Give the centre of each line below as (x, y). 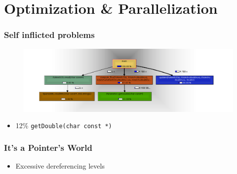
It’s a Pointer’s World (48, 147)
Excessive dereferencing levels (60, 166)
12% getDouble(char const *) (64, 125)
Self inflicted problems (49, 35)
